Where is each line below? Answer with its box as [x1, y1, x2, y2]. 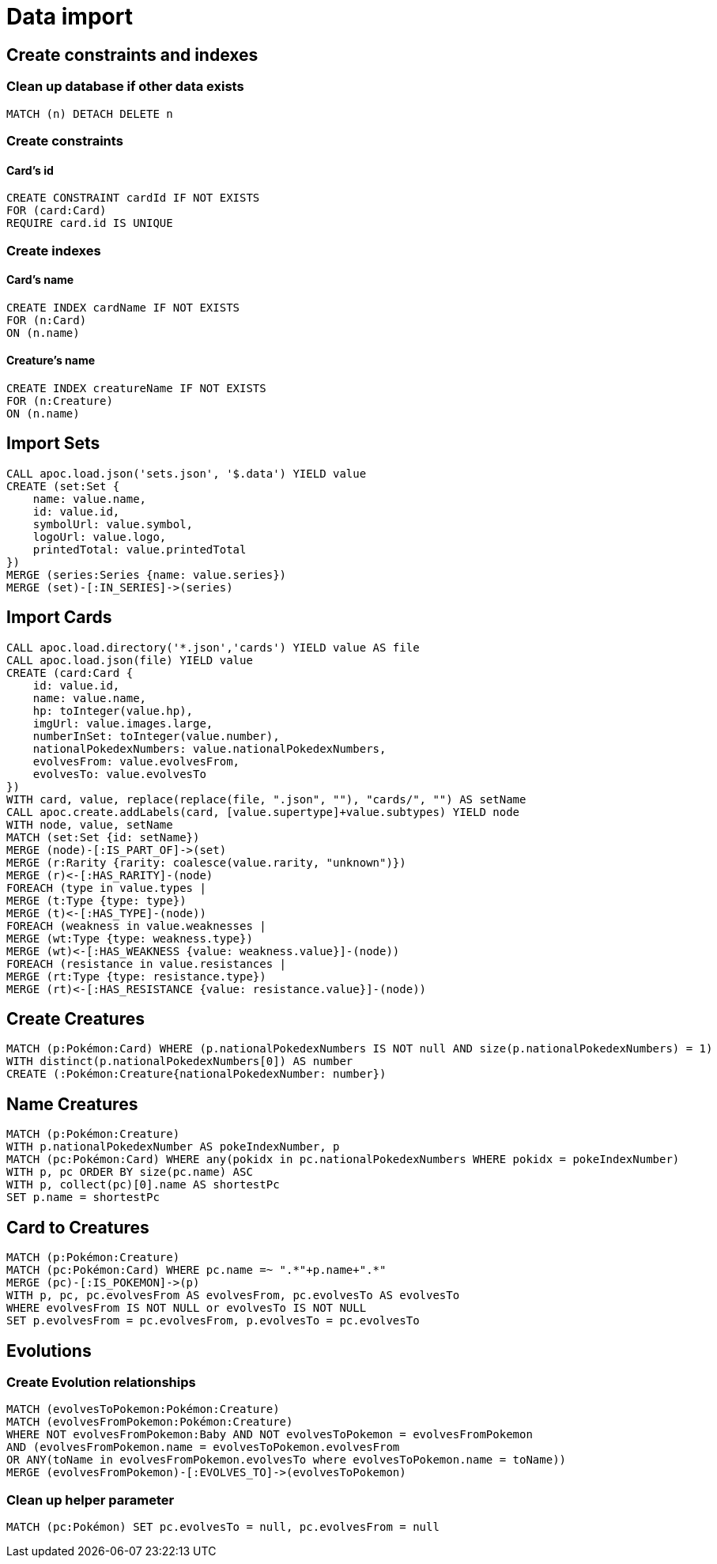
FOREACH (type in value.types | [6, 881, 206, 894]
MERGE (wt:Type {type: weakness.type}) [6, 931, 253, 945]
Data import [6, 3, 133, 30]
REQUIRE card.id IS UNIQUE [6, 217, 173, 230]
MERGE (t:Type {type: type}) [6, 893, 187, 907]
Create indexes [6, 242, 101, 259]
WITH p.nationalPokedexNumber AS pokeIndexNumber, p [6, 1140, 340, 1154]
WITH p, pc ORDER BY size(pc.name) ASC [6, 1165, 253, 1179]
